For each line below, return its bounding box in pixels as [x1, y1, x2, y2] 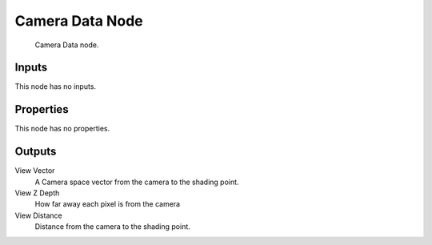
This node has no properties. [14, 124, 110, 134]
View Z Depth [14, 188, 60, 198]
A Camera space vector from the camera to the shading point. [34, 177, 239, 187]
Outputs [14, 145, 57, 159]
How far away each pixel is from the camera [34, 199, 180, 209]
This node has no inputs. [14, 82, 96, 91]
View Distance [14, 211, 63, 220]
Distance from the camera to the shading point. [34, 222, 191, 231]
